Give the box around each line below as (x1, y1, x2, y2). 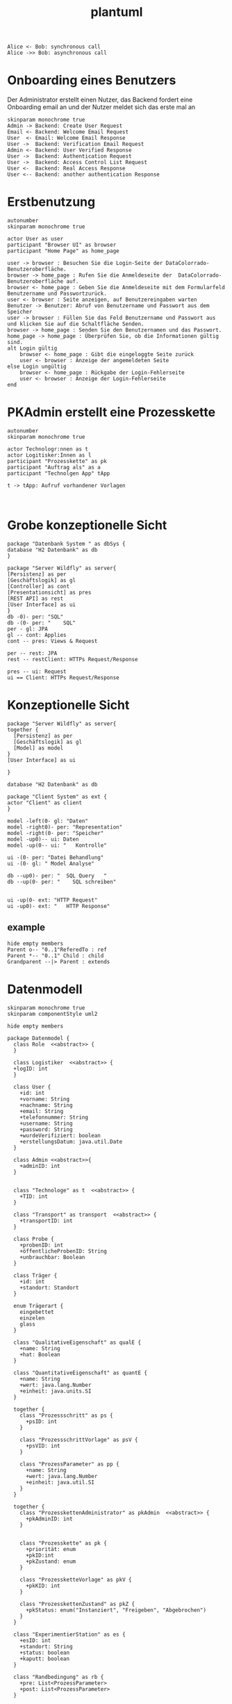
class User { (13, 1083, 51, 1090)
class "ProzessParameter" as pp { (19, 1461, 119, 1468)
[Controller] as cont (7, 583, 70, 590)
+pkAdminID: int (25, 1515, 73, 1523)
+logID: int (13, 1065, 49, 1072)
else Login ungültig (7, 363, 67, 371)
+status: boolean (19, 1649, 70, 1656)
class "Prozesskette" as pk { (19, 1539, 108, 1547)
